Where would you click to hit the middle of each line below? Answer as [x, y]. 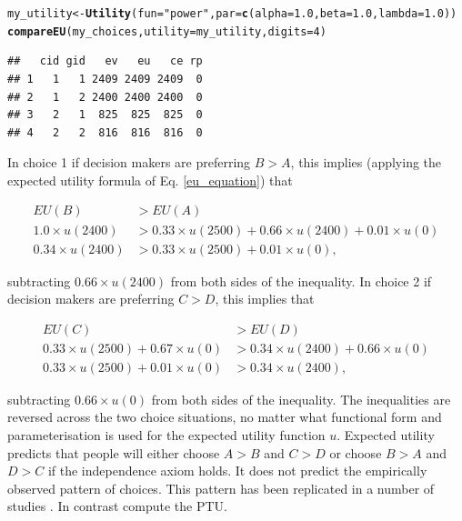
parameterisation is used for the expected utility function [166, 435]
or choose [356, 452]
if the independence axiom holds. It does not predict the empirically [237, 471]
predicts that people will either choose [114, 452]
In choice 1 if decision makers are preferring [129, 162]
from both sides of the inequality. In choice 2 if [301, 281]
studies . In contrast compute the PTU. [117, 506]
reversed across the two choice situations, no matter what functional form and [225, 417]
